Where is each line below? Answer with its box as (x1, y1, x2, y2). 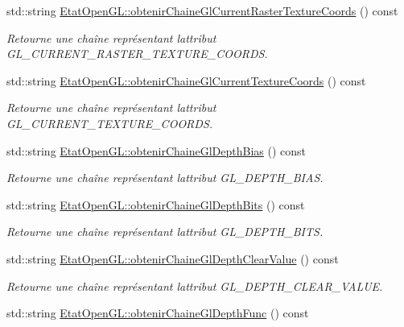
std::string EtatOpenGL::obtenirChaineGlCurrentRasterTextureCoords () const (6, 2, 398, 19)
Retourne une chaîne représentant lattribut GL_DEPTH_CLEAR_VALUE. (6, 277, 383, 294)
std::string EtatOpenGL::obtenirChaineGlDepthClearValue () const (6, 250, 339, 267)
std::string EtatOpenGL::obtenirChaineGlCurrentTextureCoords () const (6, 72, 366, 89)
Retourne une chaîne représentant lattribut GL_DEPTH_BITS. (6, 223, 324, 240)
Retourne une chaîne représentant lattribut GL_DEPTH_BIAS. (6, 169, 324, 186)
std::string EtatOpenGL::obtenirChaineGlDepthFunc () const (6, 304, 309, 321)
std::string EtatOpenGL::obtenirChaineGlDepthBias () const (6, 142, 307, 159)
